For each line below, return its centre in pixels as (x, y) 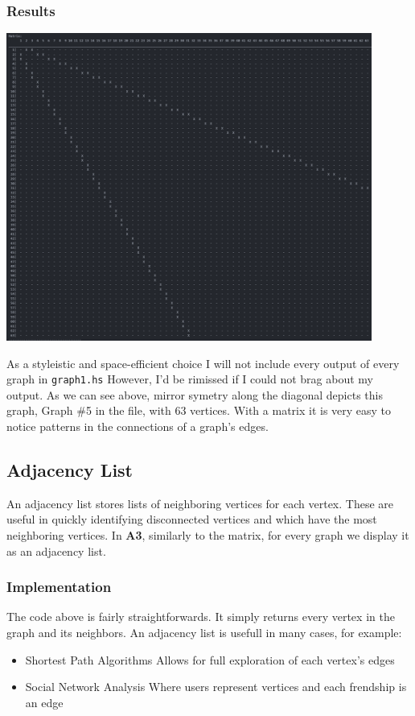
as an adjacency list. (56, 550)
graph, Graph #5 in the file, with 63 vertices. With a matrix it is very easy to (199, 410)
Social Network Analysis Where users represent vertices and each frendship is (216, 687)
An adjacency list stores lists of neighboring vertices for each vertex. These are (200, 503)
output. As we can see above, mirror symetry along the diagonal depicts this (195, 394)
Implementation (59, 587)
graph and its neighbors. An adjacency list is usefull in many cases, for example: (204, 632)
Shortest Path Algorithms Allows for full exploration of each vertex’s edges (210, 659)
